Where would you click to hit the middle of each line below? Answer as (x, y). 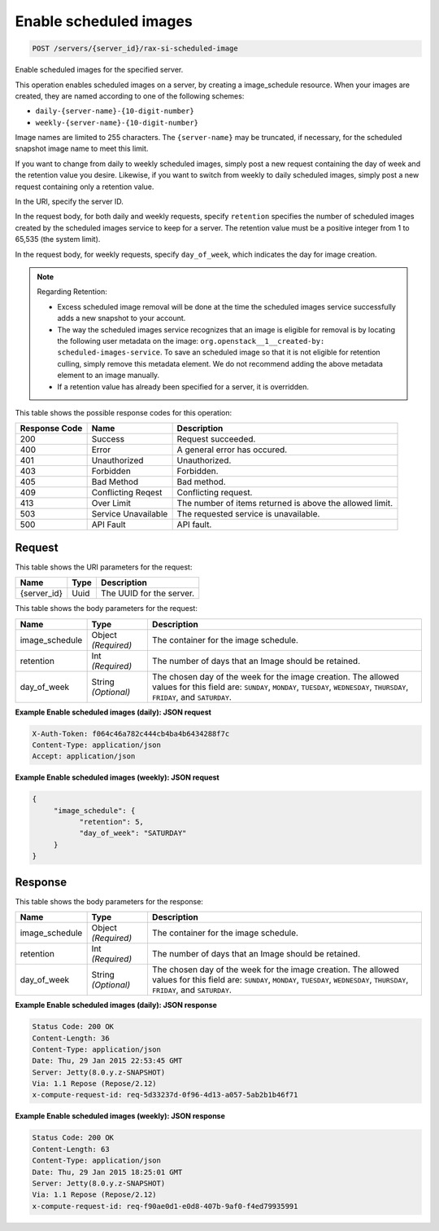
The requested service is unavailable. (248, 514)
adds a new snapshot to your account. (122, 319)
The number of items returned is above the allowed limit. (285, 503)
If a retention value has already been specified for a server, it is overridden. (183, 386)
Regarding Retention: (72, 292)
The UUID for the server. (148, 593)
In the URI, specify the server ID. (69, 202)
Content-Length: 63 (71, 1149)
